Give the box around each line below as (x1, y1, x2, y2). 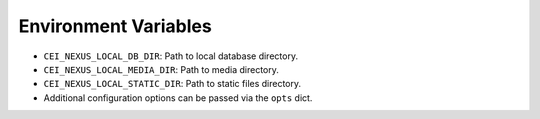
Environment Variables (18, 15, 212, 37)
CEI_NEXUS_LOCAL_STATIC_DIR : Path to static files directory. (43, 78, 302, 90)
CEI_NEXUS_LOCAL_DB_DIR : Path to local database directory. (43, 50, 299, 62)
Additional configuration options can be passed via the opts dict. (43, 91, 313, 104)
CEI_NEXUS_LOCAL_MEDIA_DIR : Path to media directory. (43, 63, 280, 75)
